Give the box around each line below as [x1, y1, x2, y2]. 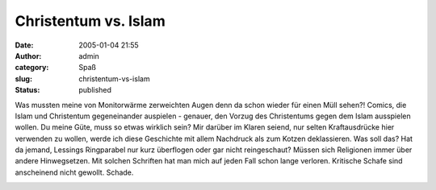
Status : [15, 85, 40, 95]
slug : [15, 73, 32, 84]
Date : [15, 40, 34, 50]
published [78, 85, 112, 95]
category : [15, 63, 49, 72]
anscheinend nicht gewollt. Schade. [15, 167, 134, 177]
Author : [15, 51, 42, 60]
